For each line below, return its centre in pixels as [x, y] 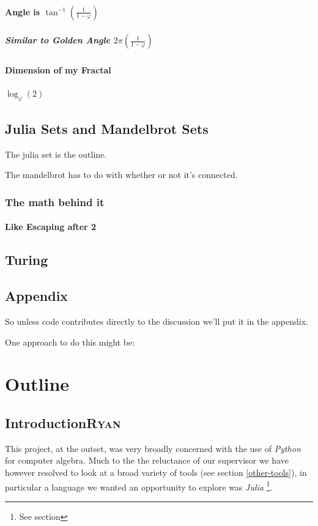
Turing [27, 260]
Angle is [23, 11]
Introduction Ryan [63, 422]
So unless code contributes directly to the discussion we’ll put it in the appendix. [157, 321]
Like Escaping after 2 [51, 227]
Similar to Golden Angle [58, 40]
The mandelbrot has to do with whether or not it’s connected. [121, 175]
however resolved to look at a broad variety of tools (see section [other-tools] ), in [156, 472]
